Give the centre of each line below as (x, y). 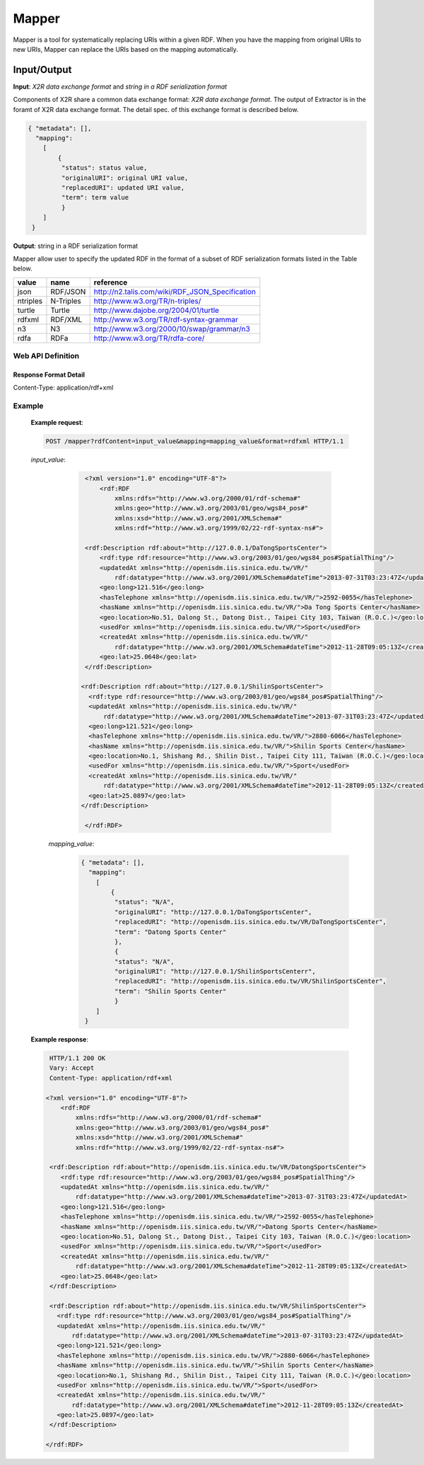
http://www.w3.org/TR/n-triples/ (147, 301)
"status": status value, (104, 168)
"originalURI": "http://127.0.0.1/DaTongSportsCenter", (213, 912)
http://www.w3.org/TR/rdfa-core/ (149, 338)
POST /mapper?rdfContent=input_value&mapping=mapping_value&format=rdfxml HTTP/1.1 (195, 441)
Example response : (59, 1039)
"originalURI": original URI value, (125, 178)
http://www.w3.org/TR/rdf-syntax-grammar (166, 319)
